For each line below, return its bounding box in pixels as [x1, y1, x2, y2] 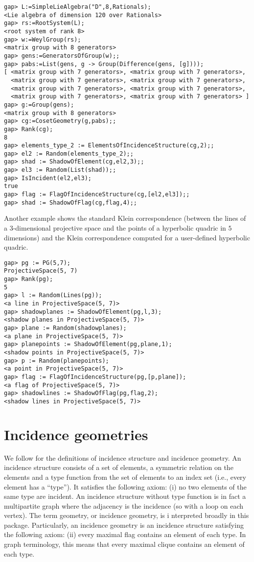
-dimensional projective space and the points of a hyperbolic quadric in [13, 223, 226, 233]
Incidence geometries [4, 424, 148, 444]
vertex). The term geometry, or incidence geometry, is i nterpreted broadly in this [4, 510, 249, 520]
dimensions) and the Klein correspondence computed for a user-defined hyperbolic [4, 232, 250, 242]
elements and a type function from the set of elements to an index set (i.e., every [4, 471, 246, 482]
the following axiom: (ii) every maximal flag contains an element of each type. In [4, 529, 246, 539]
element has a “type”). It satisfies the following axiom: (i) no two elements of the [4, 481, 247, 492]
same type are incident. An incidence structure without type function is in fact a [4, 491, 246, 501]
